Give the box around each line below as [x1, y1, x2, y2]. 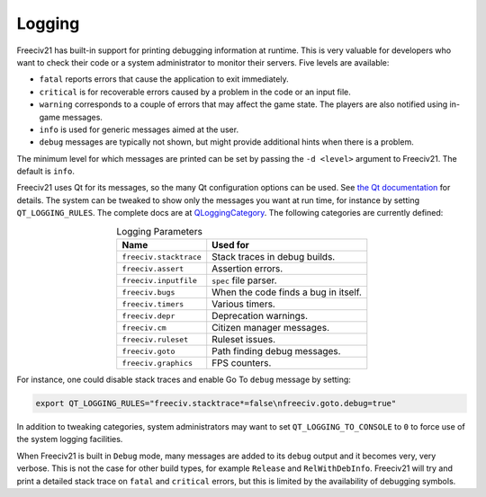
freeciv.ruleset [121, 334, 189, 344]
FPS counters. [211, 357, 272, 368]
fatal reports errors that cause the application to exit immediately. [39, 74, 289, 84]
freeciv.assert [121, 263, 184, 273]
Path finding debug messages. [211, 345, 341, 357]
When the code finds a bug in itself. [211, 286, 362, 298]
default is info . [16, 166, 76, 177]
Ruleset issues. [211, 333, 276, 345]
